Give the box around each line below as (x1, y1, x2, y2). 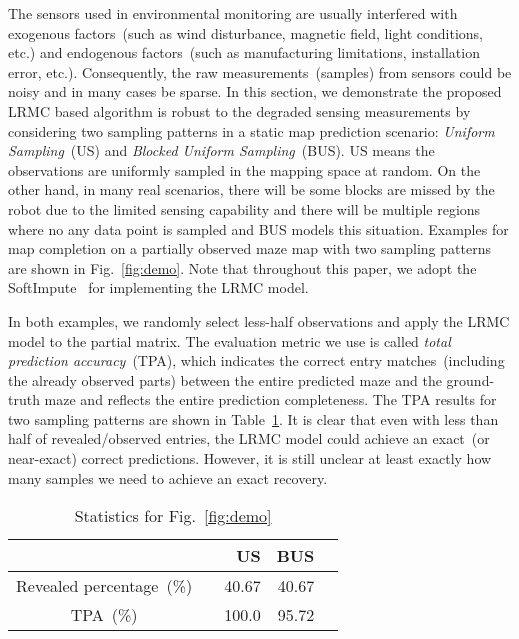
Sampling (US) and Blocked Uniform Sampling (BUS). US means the (8, 140, 435, 161)
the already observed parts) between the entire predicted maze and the (8, 369, 442, 390)
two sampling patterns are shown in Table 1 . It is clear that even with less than (8, 408, 499, 429)
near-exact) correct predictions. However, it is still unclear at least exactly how (8, 448, 492, 469)
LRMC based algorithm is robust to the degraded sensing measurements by (8, 100, 471, 121)
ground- (446, 369, 495, 390)
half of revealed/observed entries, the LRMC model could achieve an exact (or (8, 428, 490, 449)
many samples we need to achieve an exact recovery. (8, 467, 328, 488)
